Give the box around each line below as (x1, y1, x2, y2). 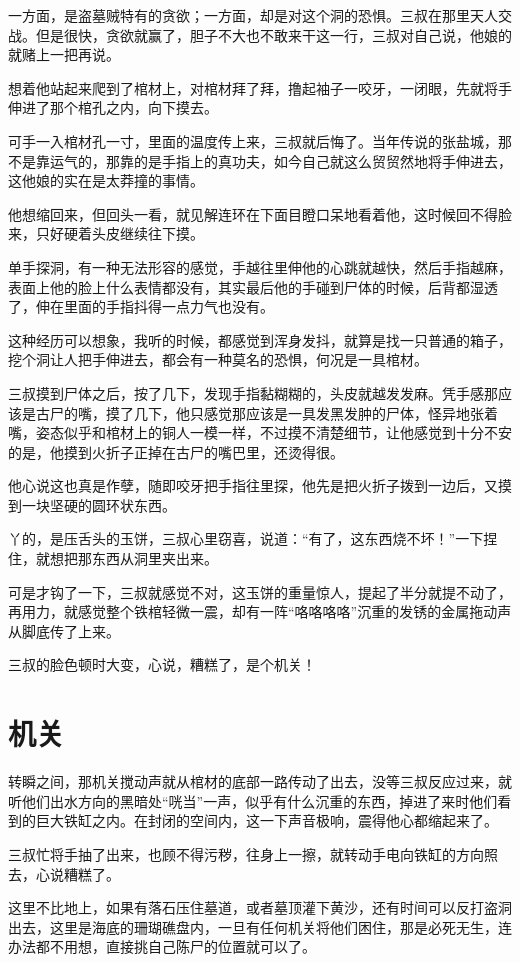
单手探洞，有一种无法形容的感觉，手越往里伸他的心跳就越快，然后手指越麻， (8, 256, 512, 277)
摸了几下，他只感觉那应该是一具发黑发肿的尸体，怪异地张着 (105, 402, 498, 423)
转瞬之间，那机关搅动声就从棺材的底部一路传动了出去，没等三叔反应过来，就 (8, 771, 512, 792)
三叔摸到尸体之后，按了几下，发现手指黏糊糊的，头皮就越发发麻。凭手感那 (8, 382, 498, 403)
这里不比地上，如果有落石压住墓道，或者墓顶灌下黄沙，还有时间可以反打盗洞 (8, 897, 512, 918)
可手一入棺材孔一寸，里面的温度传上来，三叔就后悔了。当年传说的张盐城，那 (8, 130, 512, 151)
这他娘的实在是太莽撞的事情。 (8, 170, 204, 191)
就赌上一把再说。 (8, 44, 120, 65)
